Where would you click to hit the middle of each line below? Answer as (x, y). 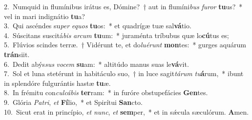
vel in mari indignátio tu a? (44, 16)
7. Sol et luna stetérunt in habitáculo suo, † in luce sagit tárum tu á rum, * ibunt (124, 73)
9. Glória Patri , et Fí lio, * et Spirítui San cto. (73, 102)
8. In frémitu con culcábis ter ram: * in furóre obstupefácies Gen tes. (106, 92)
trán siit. (17, 54)
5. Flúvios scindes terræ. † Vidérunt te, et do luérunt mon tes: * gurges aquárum (125, 45)
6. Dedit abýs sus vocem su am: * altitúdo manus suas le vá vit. (96, 64)
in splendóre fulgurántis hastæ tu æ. (57, 83)
